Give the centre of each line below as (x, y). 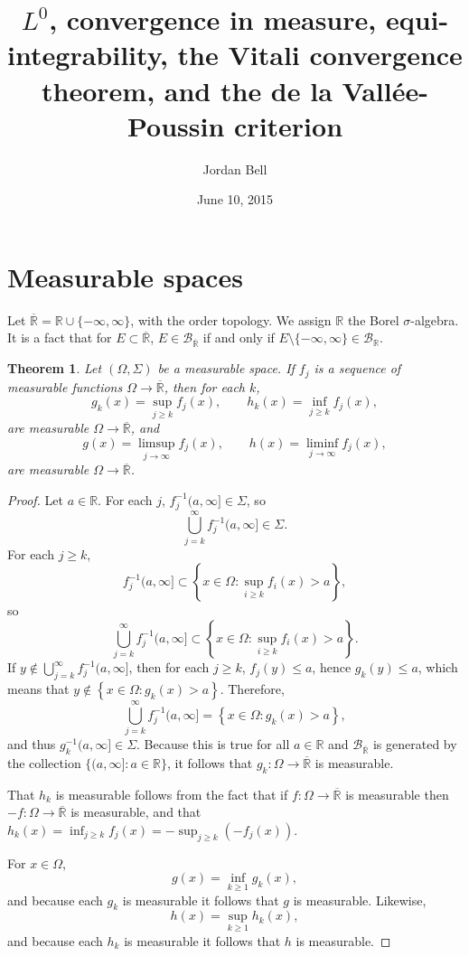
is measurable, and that (136, 812)
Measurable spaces (125, 276)
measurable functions (65, 386)
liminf (322, 444)
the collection (44, 762)
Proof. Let (35, 499)
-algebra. (435, 319)
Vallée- (385, 90)
